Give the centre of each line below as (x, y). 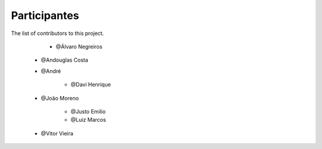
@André (51, 71)
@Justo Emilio (88, 111)
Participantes (45, 15)
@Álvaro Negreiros (79, 46)
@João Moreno (60, 98)
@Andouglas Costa (65, 60)
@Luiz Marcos (89, 120)
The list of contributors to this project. (58, 33)
